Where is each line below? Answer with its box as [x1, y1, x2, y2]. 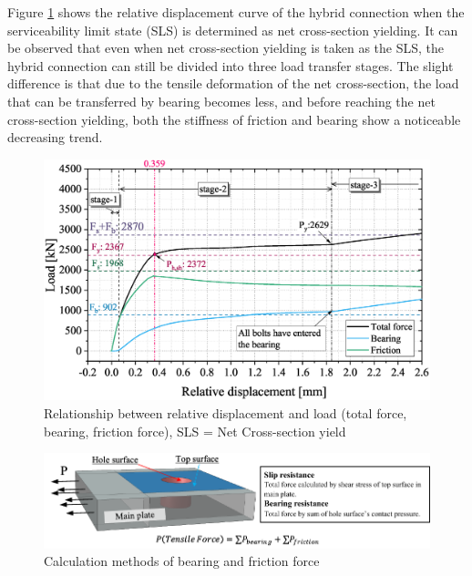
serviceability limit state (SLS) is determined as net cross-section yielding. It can [7, 20, 458, 39]
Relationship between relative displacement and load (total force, [44, 403, 407, 422]
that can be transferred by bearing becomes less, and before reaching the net [7, 91, 436, 110]
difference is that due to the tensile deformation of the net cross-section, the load [7, 74, 459, 93]
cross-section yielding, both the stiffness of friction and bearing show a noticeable [7, 109, 461, 129]
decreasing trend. [7, 128, 103, 147]
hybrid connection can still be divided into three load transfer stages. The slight [7, 56, 454, 75]
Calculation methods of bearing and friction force [44, 551, 320, 571]
